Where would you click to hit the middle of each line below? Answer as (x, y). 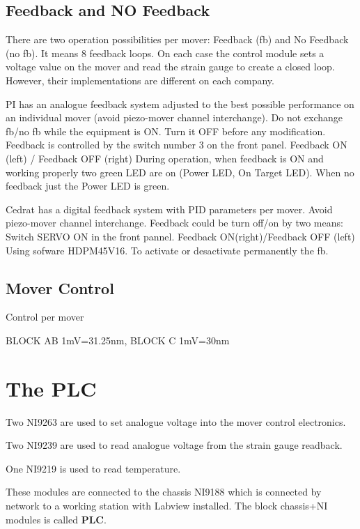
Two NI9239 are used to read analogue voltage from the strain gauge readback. (174, 445)
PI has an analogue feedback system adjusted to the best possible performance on (180, 103)
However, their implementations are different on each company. (140, 80)
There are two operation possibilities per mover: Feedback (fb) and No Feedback (177, 39)
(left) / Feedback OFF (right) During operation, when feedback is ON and (165, 158)
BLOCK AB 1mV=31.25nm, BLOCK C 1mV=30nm (118, 340)
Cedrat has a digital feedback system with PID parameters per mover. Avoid (169, 209)
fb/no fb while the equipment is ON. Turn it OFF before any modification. (166, 131)
